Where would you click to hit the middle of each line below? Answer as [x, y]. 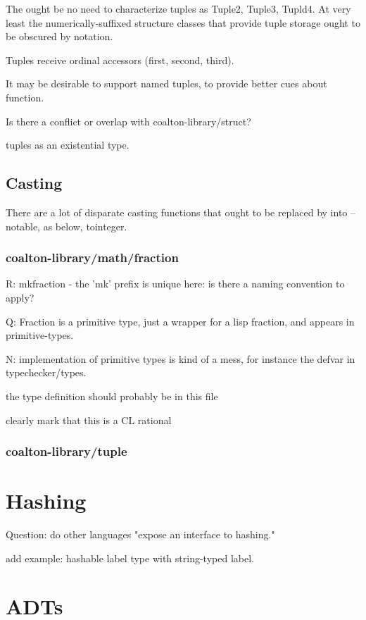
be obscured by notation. [59, 36]
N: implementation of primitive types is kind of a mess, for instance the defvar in [181, 358]
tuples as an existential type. [68, 145]
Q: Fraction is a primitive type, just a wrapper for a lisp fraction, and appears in [180, 321]
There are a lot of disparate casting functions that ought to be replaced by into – [181, 212]
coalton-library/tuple [67, 451]
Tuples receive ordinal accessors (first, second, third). [120, 60]
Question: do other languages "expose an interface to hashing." [140, 534]
